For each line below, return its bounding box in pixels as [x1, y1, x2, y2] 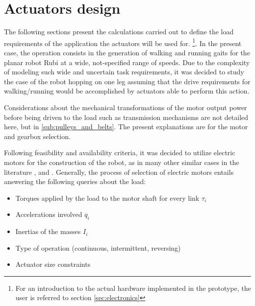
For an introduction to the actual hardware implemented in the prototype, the [15, 282, 251, 293]
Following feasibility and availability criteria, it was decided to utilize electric [4, 147, 235, 158]
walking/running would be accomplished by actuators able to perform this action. [4, 86, 250, 96]
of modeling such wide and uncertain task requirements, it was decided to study [4, 67, 244, 77]
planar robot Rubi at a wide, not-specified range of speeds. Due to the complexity [4, 57, 250, 67]
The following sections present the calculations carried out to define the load [4, 26, 234, 37]
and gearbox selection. [4, 131, 71, 141]
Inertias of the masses [15, 226, 81, 236]
